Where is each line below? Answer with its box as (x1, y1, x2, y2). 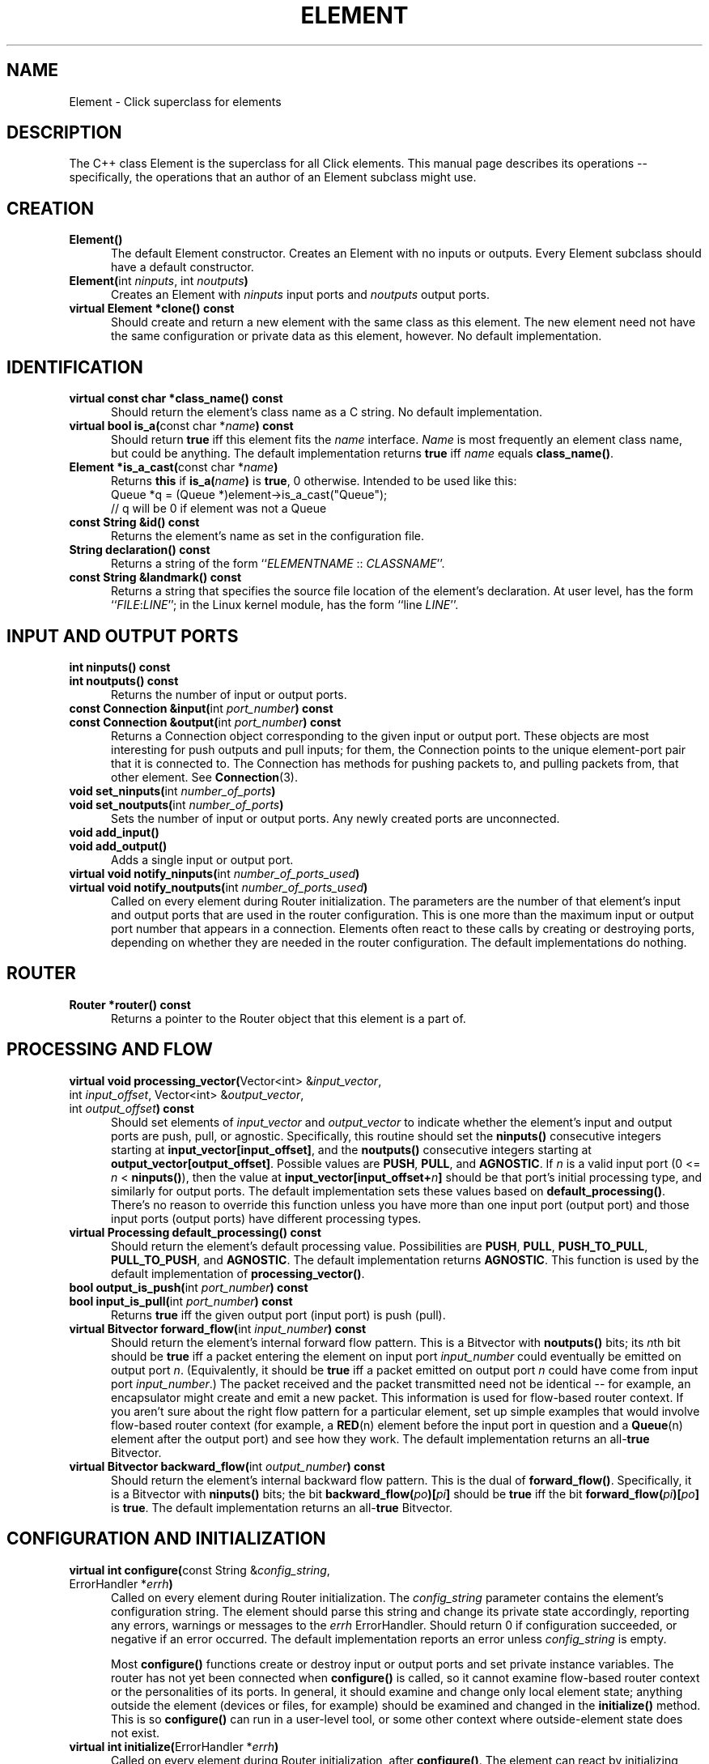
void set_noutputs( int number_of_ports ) (69, 797, 284, 812)
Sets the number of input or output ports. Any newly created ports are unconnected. (111, 811, 560, 825)
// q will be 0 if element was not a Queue (111, 501, 327, 516)
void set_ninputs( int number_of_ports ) (69, 783, 276, 798)
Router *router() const (69, 997, 191, 1012)
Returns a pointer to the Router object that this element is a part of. (111, 1011, 466, 1025)
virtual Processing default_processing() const (69, 1225, 321, 1239)
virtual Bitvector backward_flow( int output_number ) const (69, 1459, 385, 1473)
